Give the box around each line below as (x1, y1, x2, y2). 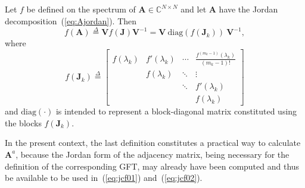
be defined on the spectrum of (26, 3, 136, 15)
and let (180, 3, 207, 15)
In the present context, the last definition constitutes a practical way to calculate (5, 136, 301, 149)
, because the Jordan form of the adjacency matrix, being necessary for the (15, 148, 290, 160)
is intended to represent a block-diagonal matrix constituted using (55, 105, 297, 117)
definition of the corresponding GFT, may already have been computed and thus (5, 160, 300, 172)
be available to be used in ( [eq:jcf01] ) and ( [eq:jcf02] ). (5, 171, 203, 184)
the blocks (5, 116, 42, 129)
